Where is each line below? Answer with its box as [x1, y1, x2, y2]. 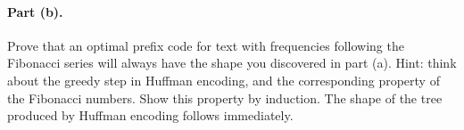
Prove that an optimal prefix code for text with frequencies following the [7, 36, 404, 54]
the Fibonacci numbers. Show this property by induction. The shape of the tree [7, 88, 443, 107]
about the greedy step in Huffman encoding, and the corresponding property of [7, 70, 440, 89]
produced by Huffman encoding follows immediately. [7, 106, 294, 125]
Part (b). [7, 2, 63, 20]
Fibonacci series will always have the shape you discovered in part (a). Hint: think [7, 53, 457, 72]
